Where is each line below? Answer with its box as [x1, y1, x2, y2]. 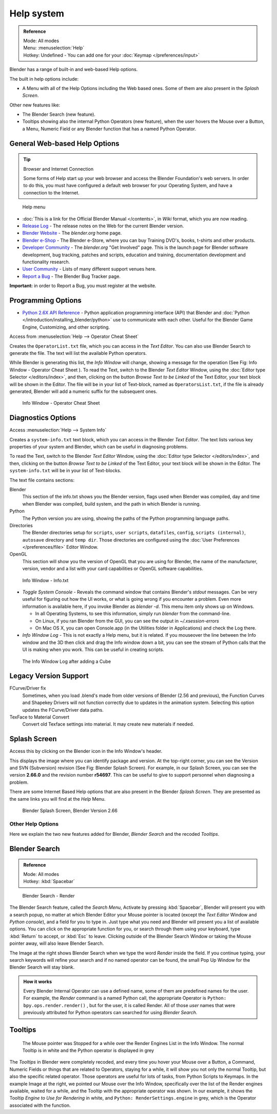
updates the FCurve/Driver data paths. [22, 707, 104, 713]
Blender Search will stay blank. [9, 964, 75, 971]
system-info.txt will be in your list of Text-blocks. [9, 468, 122, 474]
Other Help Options [9, 820, 59, 828]
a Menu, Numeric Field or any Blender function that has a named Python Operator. [22, 125, 196, 132]
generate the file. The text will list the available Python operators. [9, 350, 147, 356]
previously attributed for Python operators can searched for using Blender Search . [23, 1010, 197, 1016]
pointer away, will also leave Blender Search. [9, 940, 104, 946]
